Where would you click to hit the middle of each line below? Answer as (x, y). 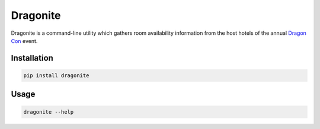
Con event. (24, 41)
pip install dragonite (56, 75)
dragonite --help (49, 112)
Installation (32, 58)
